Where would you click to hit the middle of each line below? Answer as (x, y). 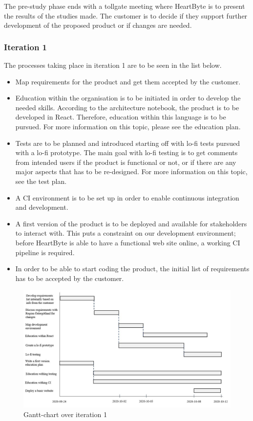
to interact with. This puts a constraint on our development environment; (126, 233)
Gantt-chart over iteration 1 (65, 414)
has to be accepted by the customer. (70, 278)
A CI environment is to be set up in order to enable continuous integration (127, 197)
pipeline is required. (45, 252)
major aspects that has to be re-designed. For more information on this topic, (131, 171)
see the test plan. (41, 181)
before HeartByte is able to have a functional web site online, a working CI (128, 242)
